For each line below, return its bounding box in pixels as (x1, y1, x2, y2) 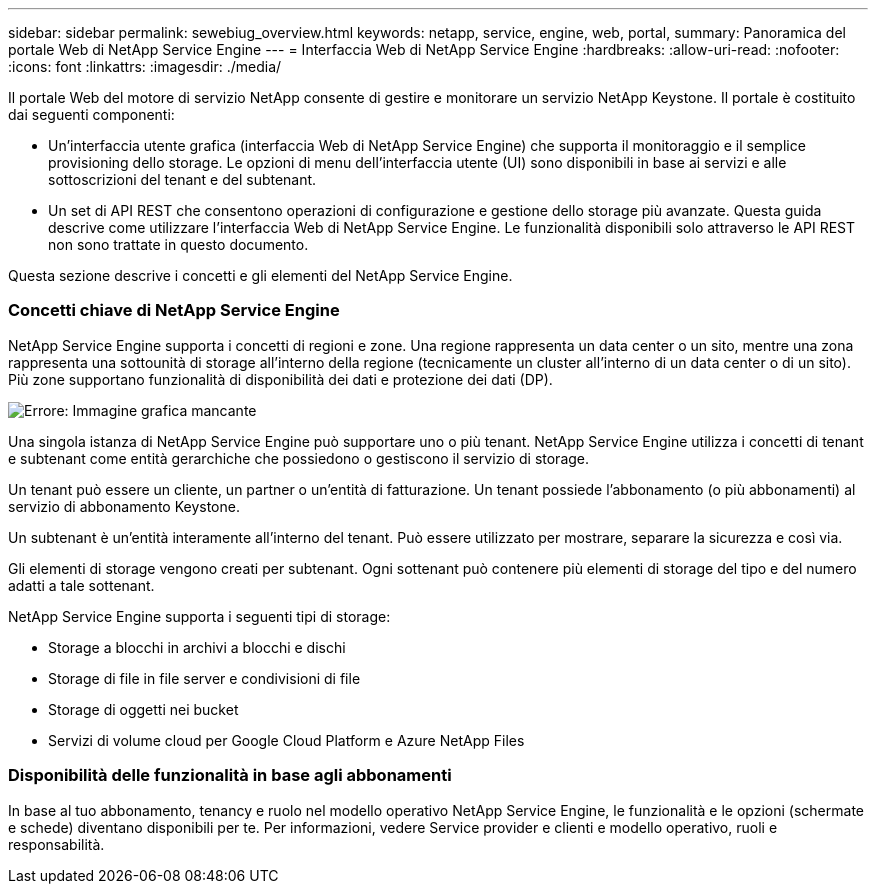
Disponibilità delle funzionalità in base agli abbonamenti (8, 765, 452, 786)
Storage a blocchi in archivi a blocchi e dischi (48, 638, 346, 656)
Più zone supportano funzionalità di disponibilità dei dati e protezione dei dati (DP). (8, 370, 553, 388)
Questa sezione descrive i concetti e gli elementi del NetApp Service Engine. (8, 267, 513, 284)
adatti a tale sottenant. (8, 576, 155, 594)
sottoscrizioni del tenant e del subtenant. (48, 171, 317, 188)
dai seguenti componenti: (8, 106, 175, 123)
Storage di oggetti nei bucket (48, 700, 239, 718)
